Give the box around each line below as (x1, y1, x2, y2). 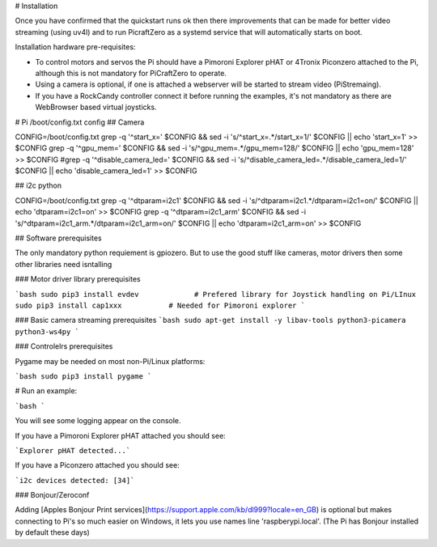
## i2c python (15, 180, 62, 190)
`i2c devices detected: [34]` (15, 476, 135, 485)
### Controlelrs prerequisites (15, 341, 113, 351)
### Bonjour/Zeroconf (15, 490, 90, 500)
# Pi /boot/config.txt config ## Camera (15, 117, 145, 127)
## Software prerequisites (15, 233, 102, 243)
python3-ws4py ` (15, 327, 80, 336)
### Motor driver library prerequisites (15, 274, 141, 284)
